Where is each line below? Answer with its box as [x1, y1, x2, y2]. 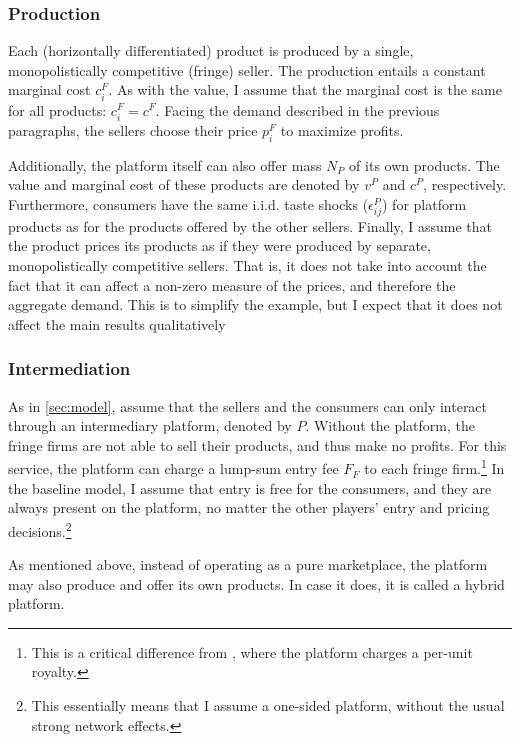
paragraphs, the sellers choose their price [8, 119, 258, 140]
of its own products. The [349, 154, 500, 175]
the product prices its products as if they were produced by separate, [8, 235, 431, 256]
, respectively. [423, 174, 507, 195]
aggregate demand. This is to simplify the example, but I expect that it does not [8, 294, 503, 315]
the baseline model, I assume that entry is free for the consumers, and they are [8, 477, 492, 498]
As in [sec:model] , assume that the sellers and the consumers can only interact [8, 395, 488, 416]
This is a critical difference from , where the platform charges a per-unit [31, 641, 473, 662]
